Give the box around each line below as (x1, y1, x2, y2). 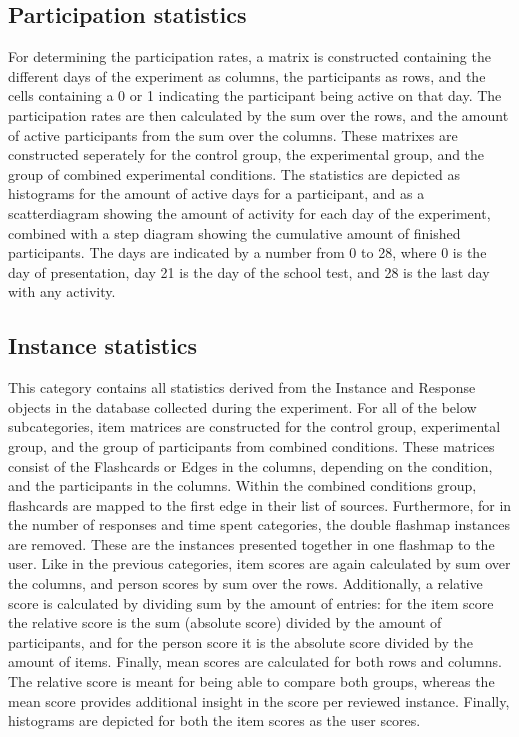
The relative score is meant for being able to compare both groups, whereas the (8, 671, 495, 692)
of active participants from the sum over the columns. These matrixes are (8, 124, 458, 145)
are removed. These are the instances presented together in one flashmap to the (8, 533, 495, 554)
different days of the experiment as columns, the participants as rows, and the (8, 65, 486, 86)
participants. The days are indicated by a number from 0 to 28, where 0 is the (8, 242, 487, 263)
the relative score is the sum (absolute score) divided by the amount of (8, 612, 442, 633)
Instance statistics (8, 330, 198, 361)
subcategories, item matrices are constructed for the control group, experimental (8, 416, 501, 437)
